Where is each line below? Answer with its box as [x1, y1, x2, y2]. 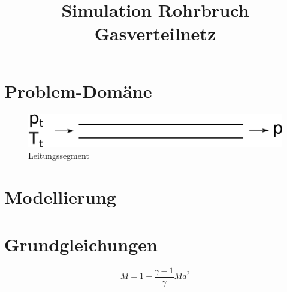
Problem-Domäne [4, 78, 152, 103]
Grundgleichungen [4, 231, 158, 256]
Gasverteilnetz [94, 21, 216, 46]
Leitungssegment [28, 149, 89, 162]
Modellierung [4, 185, 116, 209]
